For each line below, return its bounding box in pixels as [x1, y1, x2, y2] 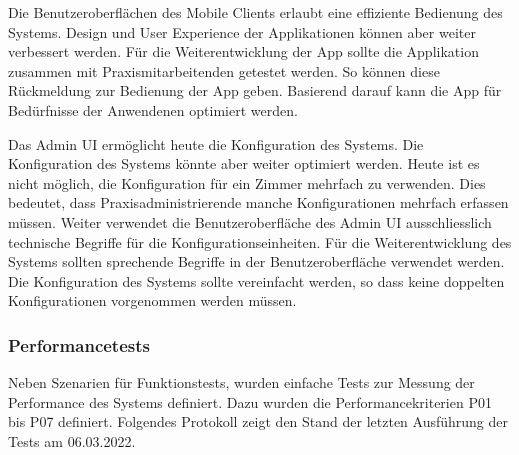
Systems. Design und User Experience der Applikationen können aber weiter [8, 21, 476, 42]
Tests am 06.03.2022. [8, 430, 136, 451]
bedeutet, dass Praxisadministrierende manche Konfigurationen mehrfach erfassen [8, 192, 509, 213]
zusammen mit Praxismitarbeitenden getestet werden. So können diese [8, 60, 440, 81]
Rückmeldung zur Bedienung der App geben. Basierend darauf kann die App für [8, 80, 502, 101]
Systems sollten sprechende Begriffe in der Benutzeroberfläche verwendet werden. [8, 251, 505, 272]
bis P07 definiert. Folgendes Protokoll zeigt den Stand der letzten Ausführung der [8, 411, 509, 432]
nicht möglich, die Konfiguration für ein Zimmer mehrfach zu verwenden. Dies [8, 172, 486, 193]
